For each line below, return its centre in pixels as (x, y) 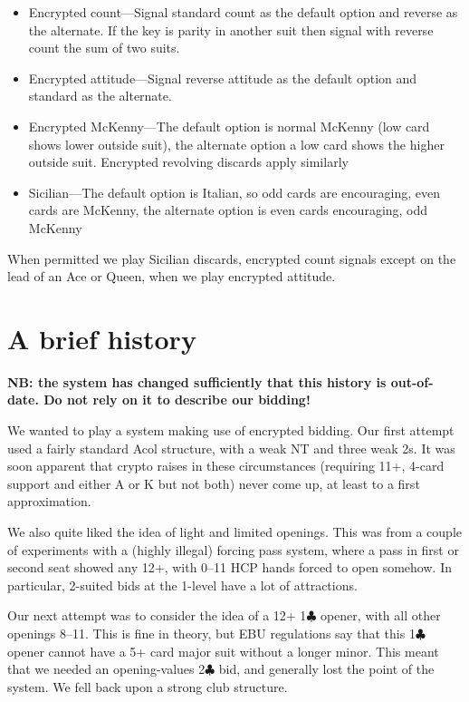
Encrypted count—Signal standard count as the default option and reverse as (243, 12)
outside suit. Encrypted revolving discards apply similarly (188, 162)
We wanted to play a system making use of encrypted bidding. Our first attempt (231, 430)
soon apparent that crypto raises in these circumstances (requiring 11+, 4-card (226, 466)
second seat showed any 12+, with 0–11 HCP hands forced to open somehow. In (230, 567)
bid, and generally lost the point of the (326, 669)
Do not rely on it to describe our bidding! (177, 400)
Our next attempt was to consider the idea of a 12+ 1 (157, 615)
